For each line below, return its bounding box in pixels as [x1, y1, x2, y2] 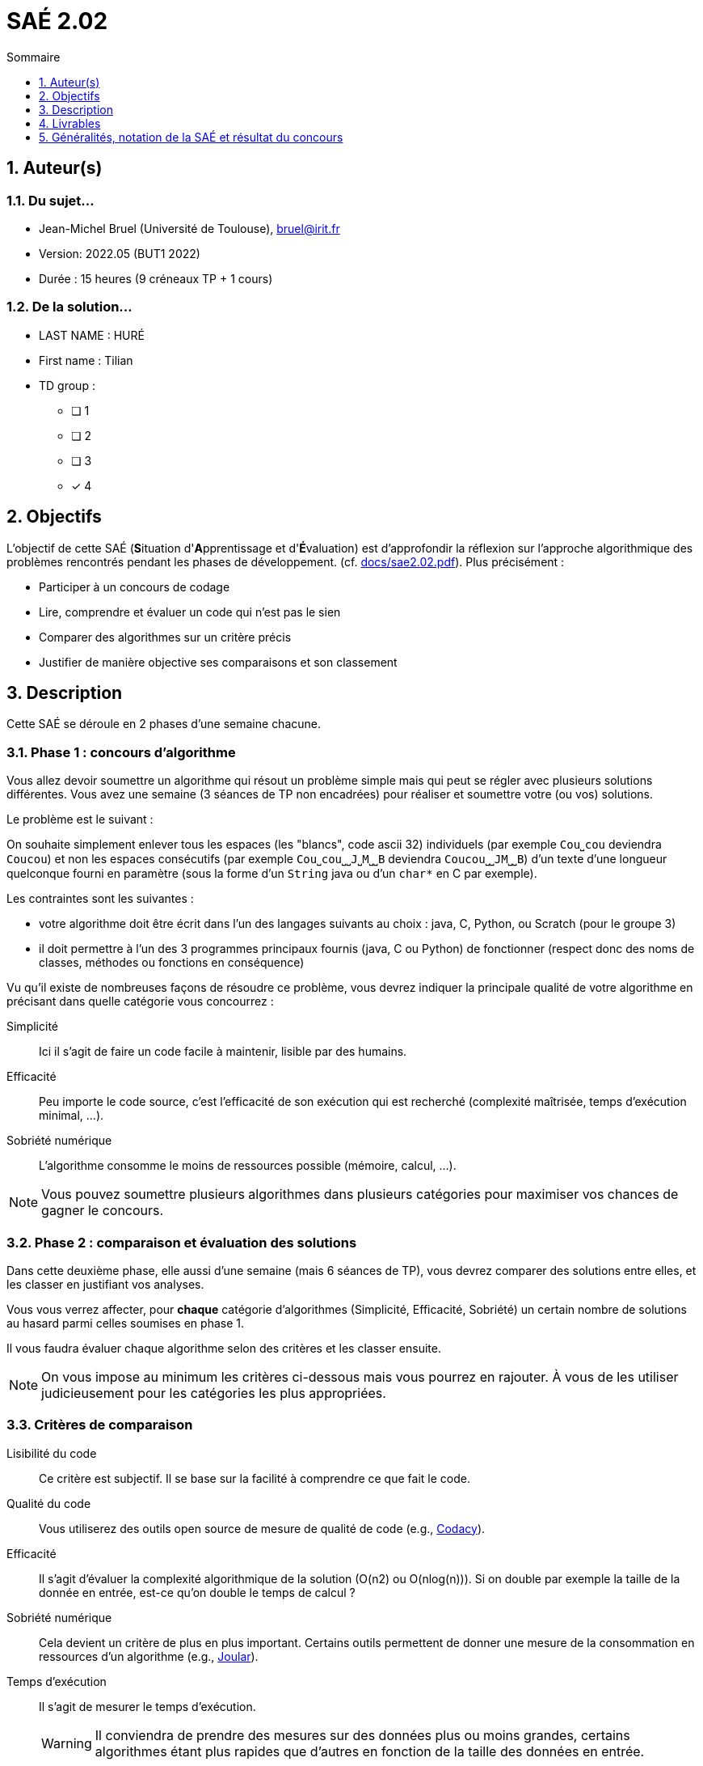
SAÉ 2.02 [6, 7, 108, 35]
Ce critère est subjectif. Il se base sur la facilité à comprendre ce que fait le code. [39, 1471, 470, 1485]
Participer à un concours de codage [39, 579, 230, 594]
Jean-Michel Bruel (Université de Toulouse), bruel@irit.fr [39, 221, 340, 235]
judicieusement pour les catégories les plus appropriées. [41, 1384, 386, 1401]
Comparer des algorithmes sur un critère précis [39, 629, 292, 644]
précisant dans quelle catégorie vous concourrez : [6, 994, 274, 1009]
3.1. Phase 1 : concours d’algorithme [6, 743, 236, 760]
